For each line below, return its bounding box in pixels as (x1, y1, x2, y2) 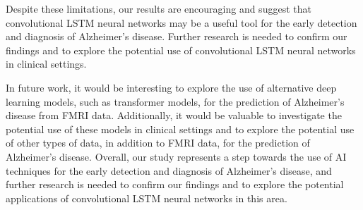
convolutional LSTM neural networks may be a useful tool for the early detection (6, 15, 357, 30)
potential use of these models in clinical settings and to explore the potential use (6, 121, 355, 136)
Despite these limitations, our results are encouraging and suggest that (6, 1, 311, 16)
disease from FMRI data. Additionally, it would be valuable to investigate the (6, 108, 342, 123)
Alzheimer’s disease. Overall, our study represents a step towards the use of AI (6, 149, 347, 163)
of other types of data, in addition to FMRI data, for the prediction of (6, 135, 310, 150)
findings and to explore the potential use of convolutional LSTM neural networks (6, 42, 356, 57)
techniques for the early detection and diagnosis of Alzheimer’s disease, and (6, 163, 332, 178)
